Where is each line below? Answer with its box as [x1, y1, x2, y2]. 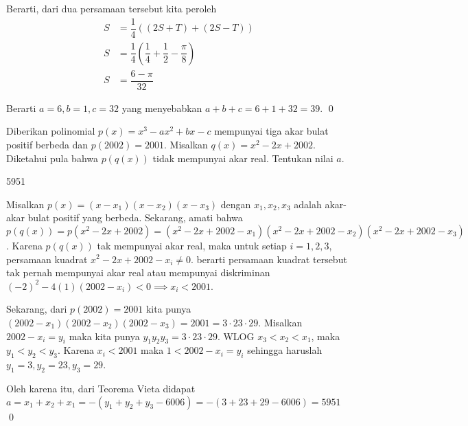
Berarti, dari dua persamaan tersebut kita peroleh [6, 1, 217, 15]
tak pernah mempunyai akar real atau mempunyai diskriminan [6, 265, 270, 280]
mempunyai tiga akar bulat [214, 124, 329, 138]
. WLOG [217, 328, 255, 343]
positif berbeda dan [6, 137, 89, 151]
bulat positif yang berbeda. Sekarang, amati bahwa [27, 210, 243, 225]
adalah [294, 197, 322, 211]
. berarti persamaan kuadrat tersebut [191, 251, 347, 266]
